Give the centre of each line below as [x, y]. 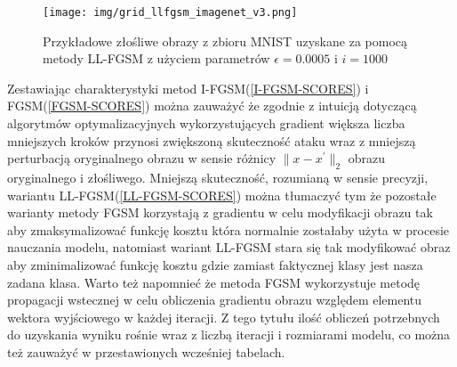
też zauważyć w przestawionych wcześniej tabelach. [146, 351]
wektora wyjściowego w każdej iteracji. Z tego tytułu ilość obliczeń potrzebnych [224, 317]
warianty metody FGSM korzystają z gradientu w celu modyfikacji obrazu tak [220, 212]
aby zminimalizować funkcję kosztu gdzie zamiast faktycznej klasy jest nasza [215, 264]
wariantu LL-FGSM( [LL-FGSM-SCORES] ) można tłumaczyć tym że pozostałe [222, 195]
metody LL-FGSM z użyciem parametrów [156, 58]
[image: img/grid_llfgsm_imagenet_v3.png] [170, 12]
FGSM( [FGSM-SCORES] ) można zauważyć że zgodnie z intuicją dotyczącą [212, 106]
